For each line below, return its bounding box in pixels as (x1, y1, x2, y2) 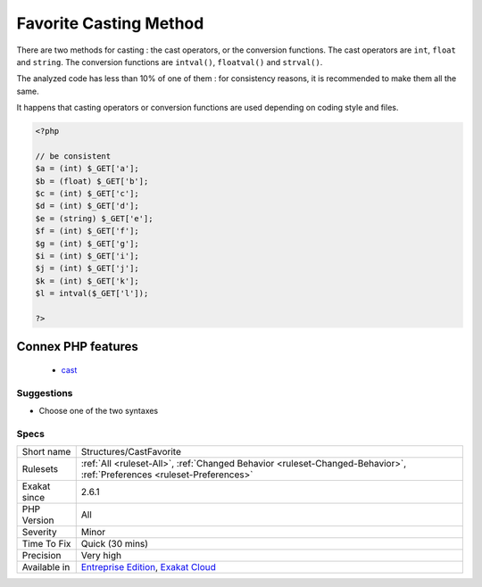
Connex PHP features (16, 339, 138, 354)
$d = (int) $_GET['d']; (35, 201, 140, 211)
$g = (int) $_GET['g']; (35, 238, 140, 249)
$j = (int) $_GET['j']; (35, 263, 140, 274)
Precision (21, 550, 62, 562)
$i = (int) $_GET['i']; (35, 251, 140, 260)
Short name (21, 446, 71, 459)
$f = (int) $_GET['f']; (35, 226, 140, 236)
